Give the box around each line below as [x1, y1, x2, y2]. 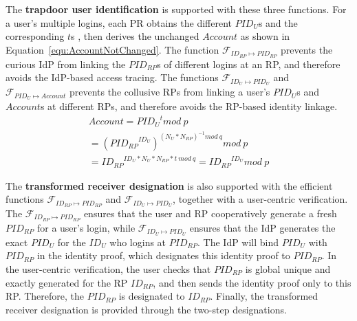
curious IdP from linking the [6, 56, 126, 71]
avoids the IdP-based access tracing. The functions [6, 70, 219, 85]
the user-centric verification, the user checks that [6, 261, 211, 276]
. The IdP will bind [197, 234, 279, 249]
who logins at [109, 234, 166, 249]
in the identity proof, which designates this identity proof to [36, 248, 290, 263]
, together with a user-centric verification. [173, 192, 348, 206]
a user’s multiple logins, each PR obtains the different [6, 15, 232, 30]
